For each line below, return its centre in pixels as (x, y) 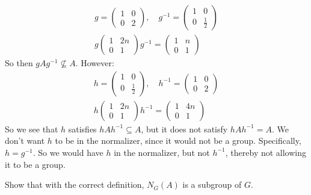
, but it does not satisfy (184, 128)
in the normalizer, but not (162, 152)
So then (19, 63)
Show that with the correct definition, (75, 184)
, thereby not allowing (266, 152)
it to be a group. (35, 164)
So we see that (32, 128)
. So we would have (68, 152)
